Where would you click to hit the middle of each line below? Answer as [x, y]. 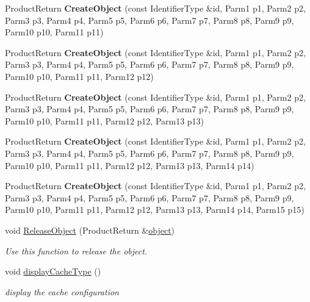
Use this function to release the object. [76, 250]
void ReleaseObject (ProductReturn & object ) [90, 230]
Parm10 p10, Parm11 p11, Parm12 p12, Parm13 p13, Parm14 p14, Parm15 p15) [155, 210]
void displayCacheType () [53, 271]
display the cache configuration [62, 291]
